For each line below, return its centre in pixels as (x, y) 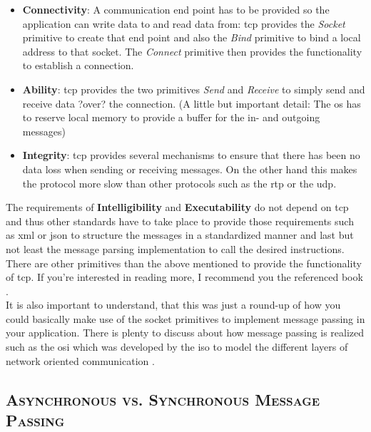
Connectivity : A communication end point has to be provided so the (176, 9)
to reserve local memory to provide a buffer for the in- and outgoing (171, 117)
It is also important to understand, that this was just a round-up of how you (173, 305)
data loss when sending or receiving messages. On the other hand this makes (190, 169)
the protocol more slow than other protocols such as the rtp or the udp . (179, 183)
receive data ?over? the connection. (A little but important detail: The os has (192, 103)
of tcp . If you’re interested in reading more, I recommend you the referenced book (184, 277)
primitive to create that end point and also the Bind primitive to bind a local (192, 37)
